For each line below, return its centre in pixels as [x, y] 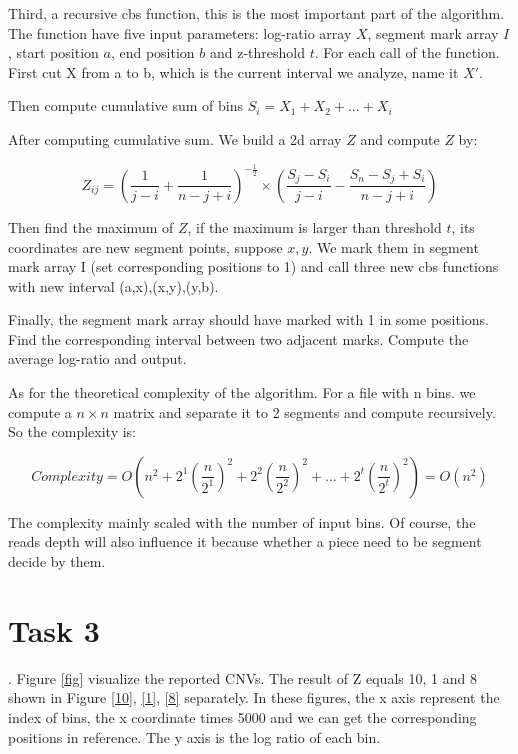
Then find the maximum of [91, 226]
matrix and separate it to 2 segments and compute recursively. [304, 411]
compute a [40, 411]
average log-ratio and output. [97, 358]
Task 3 [54, 629]
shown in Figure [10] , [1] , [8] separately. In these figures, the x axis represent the [254, 697]
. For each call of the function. [407, 52]
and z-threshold [257, 52]
